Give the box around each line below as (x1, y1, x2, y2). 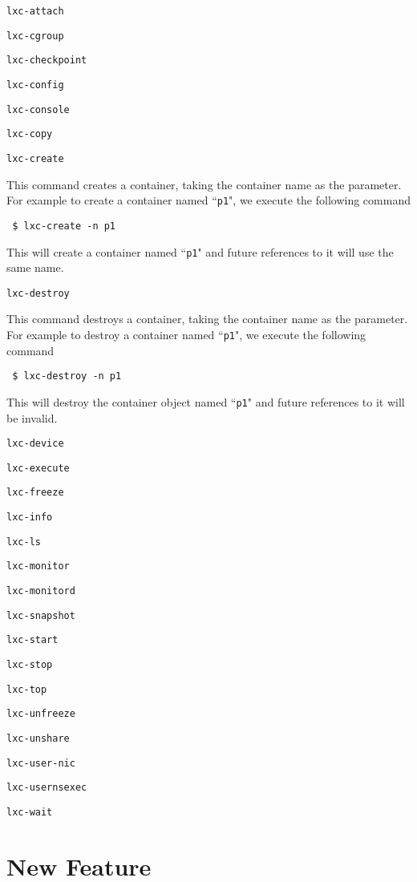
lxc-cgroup (6, 30, 64, 42)
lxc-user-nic (6, 757, 75, 769)
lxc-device (6, 438, 64, 450)
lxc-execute (6, 462, 70, 474)
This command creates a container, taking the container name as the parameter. (6, 176, 402, 192)
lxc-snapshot (6, 609, 75, 621)
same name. (6, 259, 64, 276)
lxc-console (6, 103, 70, 115)
